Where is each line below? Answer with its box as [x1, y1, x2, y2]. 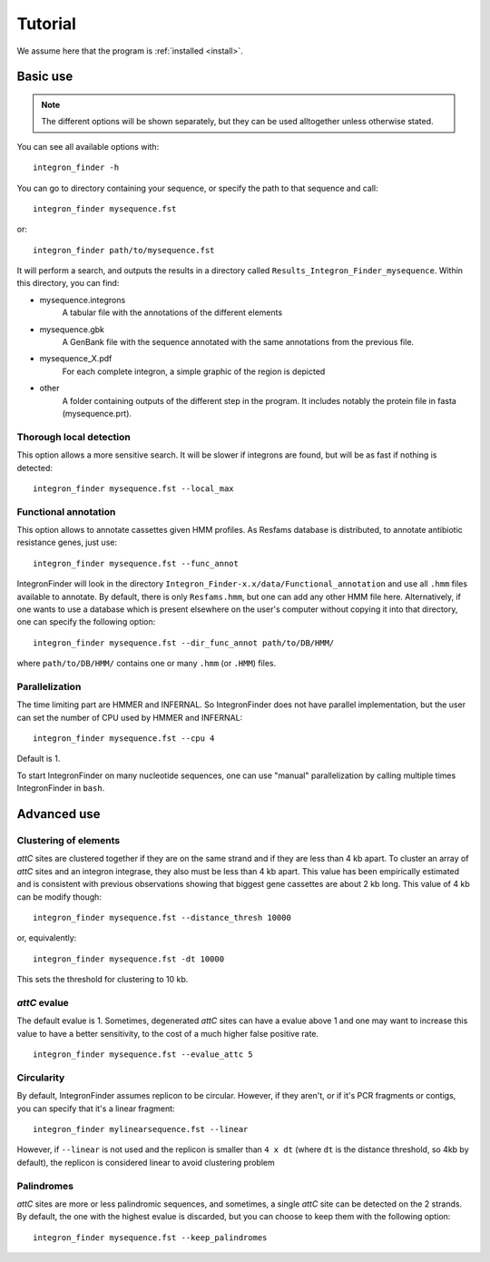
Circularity [16, 1071, 65, 1084]
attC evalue [16, 996, 70, 1009]
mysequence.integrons [39, 294, 126, 305]
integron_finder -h [33, 163, 120, 173]
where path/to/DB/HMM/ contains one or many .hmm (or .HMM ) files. [16, 658, 277, 669]
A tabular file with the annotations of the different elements [62, 307, 283, 318]
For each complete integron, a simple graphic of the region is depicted [62, 366, 326, 377]
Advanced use [16, 806, 101, 822]
